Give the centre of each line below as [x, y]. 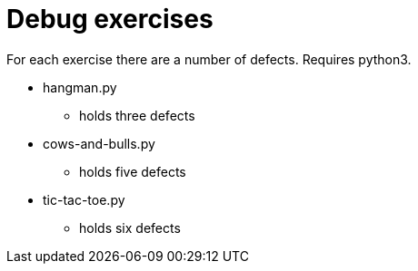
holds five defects [133, 171]
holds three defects [137, 115]
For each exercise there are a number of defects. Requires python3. [209, 59]
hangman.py [80, 87]
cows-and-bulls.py [99, 143]
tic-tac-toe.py [84, 199]
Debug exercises [110, 19]
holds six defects [130, 227]
